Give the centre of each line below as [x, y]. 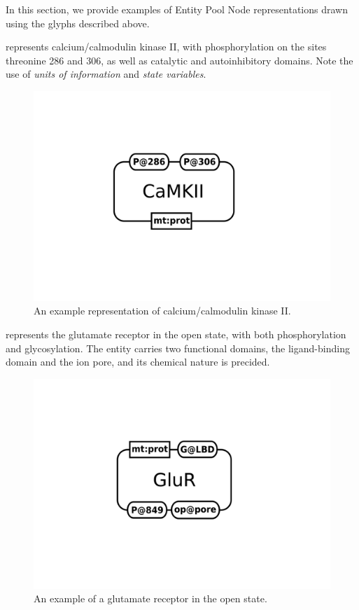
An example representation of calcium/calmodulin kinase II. [162, 311]
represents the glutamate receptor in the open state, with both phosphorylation [176, 334]
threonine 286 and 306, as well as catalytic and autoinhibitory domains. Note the [179, 60]
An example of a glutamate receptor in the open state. [150, 598]
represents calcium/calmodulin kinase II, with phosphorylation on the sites [166, 47]
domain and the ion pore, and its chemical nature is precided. [138, 362]
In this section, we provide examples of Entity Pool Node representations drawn [177, 9]
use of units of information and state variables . [106, 74]
